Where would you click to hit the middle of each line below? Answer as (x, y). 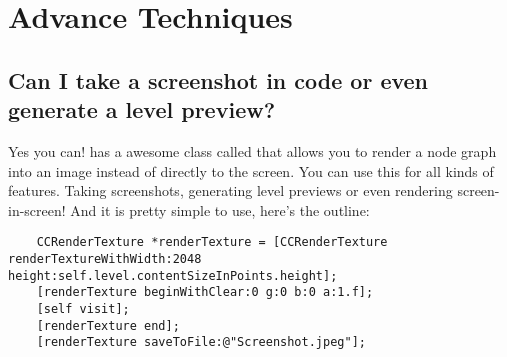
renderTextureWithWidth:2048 (105, 259)
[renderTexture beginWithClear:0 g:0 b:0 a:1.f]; (205, 292)
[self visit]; (83, 308)
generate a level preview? (142, 109)
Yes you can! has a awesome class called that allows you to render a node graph (252, 150)
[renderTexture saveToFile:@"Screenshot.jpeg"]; (201, 342)
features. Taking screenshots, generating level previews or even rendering (230, 190)
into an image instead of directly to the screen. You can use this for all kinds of (251, 170)
